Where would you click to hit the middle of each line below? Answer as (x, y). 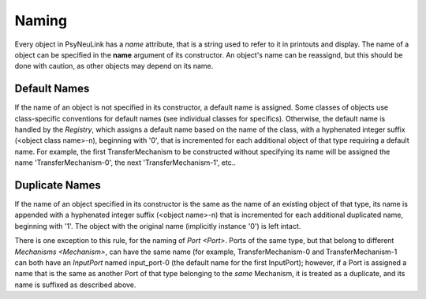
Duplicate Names (58, 185)
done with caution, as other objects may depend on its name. (114, 66)
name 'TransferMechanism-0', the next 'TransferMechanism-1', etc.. (125, 163)
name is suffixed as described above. (75, 285)
